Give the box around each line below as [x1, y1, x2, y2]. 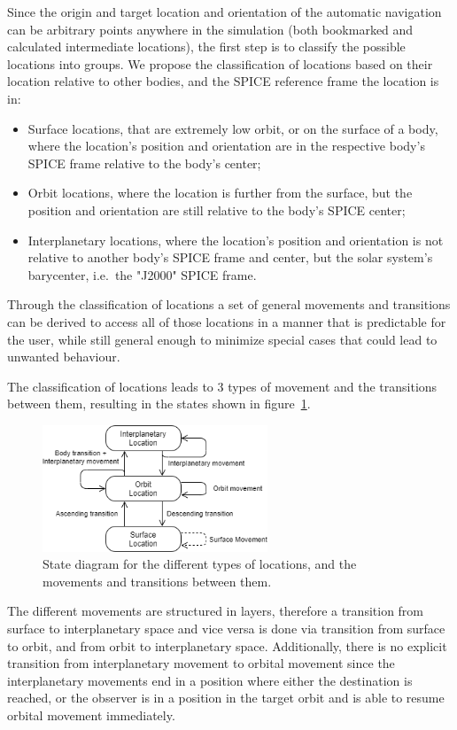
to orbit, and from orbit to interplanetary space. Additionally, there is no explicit [7, 636, 447, 655]
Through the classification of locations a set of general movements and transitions [7, 295, 451, 314]
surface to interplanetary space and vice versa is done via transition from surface [7, 619, 445, 638]
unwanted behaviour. [7, 347, 120, 366]
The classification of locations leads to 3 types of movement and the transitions [7, 377, 438, 395]
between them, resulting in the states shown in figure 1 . [7, 394, 311, 413]
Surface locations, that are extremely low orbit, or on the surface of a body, [27, 119, 438, 137]
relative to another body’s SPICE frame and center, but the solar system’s [27, 248, 433, 267]
